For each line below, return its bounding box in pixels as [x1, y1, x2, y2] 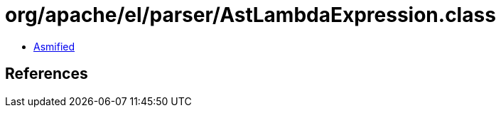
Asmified [33, 40, 75, 53]
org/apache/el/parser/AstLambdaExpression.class [5, 3, 496, 27]
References [5, 65, 88, 83]
